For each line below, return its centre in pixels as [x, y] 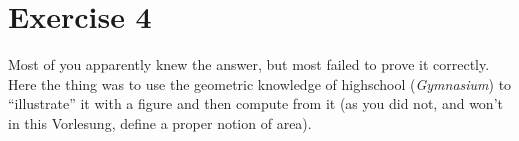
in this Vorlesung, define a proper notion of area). [160, 122]
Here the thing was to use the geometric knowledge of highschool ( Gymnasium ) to [260, 83]
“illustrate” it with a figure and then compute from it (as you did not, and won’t [255, 103]
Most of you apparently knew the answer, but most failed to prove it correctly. [249, 64]
